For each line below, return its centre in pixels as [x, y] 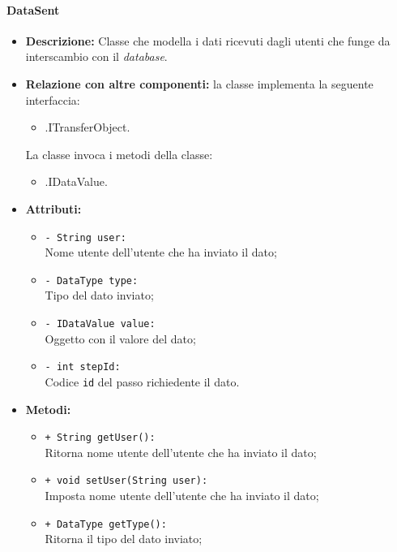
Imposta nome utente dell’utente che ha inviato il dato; [182, 496]
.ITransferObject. [88, 127]
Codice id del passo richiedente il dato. [142, 381]
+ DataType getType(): [106, 524]
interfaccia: [53, 99]
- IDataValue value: [100, 324]
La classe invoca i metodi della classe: [119, 154]
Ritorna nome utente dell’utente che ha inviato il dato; [181, 452]
